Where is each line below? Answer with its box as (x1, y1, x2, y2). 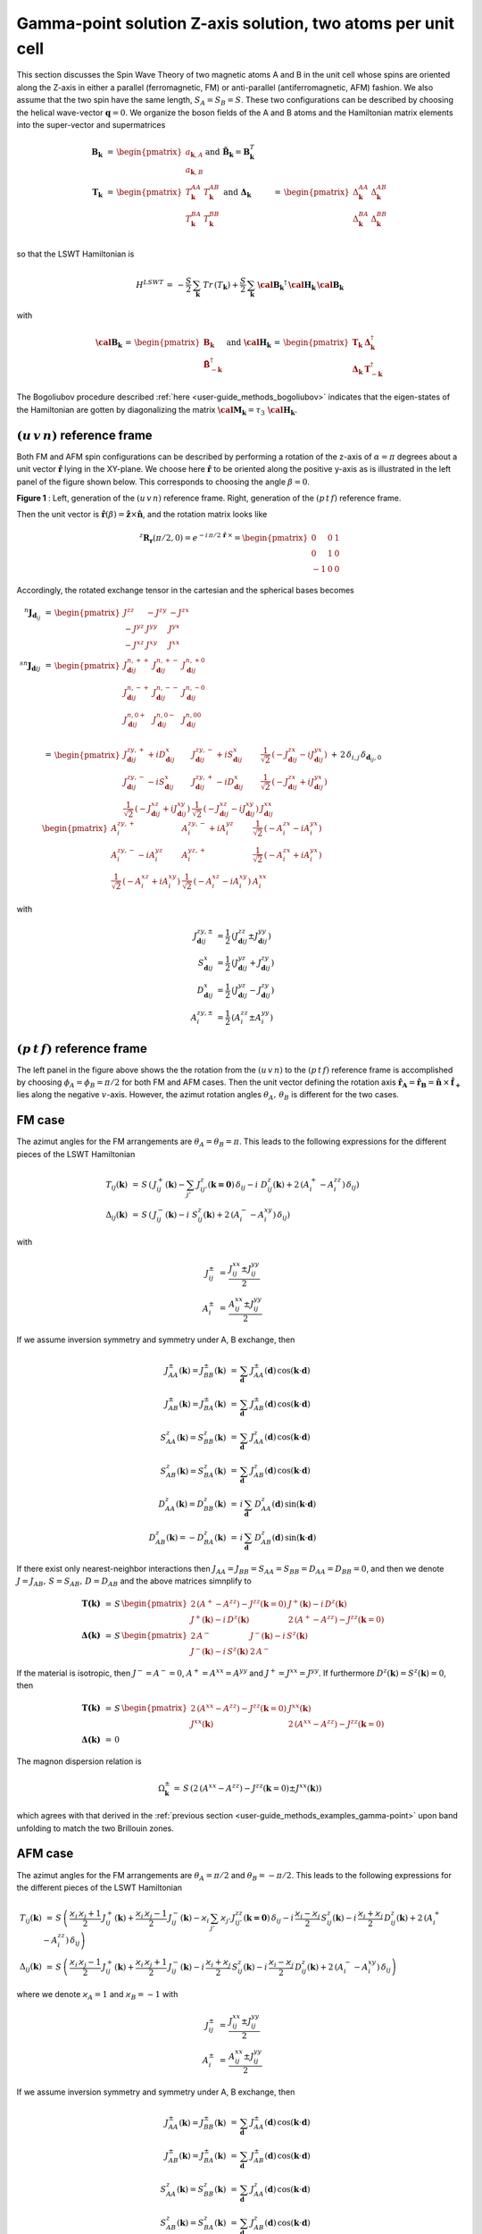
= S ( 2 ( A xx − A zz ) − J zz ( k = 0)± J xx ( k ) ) (173, 1781, 322, 1793)
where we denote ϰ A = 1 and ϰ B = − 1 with (16, 1988, 179, 2002)
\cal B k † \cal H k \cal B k (257, 278, 345, 292)
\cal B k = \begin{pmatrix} (95, 338, 201, 350)
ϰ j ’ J (220, 1913, 236, 1925)
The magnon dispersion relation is (16, 1756, 142, 1767)
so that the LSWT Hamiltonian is (16, 248, 135, 259)
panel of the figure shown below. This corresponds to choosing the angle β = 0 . (16, 476, 310, 487)
